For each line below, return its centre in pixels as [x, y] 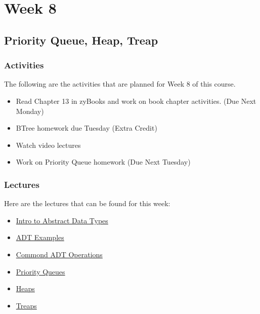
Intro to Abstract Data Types [62, 220]
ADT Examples [40, 237]
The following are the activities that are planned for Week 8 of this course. [120, 84]
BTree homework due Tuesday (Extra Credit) [86, 128]
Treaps [26, 305]
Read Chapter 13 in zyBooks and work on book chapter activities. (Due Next [136, 101]
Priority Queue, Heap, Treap [81, 40]
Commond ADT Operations [59, 254]
